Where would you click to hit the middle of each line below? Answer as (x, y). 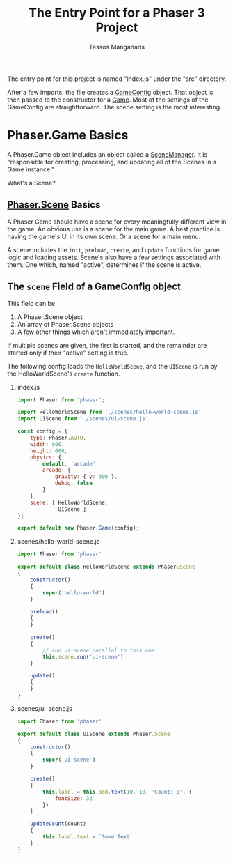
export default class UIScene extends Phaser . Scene (94, 734)
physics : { (46, 457)
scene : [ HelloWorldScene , (69, 502)
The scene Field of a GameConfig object (94, 287)
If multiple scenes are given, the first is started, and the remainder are (107, 345)
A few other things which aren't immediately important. (96, 332)
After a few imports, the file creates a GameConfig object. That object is (110, 92)
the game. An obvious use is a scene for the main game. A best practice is (114, 229)
